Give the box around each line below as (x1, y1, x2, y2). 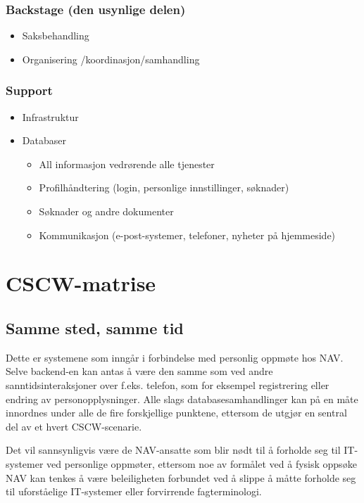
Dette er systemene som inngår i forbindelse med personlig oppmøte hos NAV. (6, 350, 344, 364)
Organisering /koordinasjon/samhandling (22, 51, 200, 66)
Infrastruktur (22, 109, 79, 124)
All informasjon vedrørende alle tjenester (39, 156, 215, 171)
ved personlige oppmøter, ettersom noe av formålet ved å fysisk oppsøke (46, 456, 357, 471)
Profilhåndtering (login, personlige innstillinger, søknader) (39, 180, 289, 195)
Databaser (22, 133, 66, 148)
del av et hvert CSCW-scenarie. (6, 419, 142, 433)
